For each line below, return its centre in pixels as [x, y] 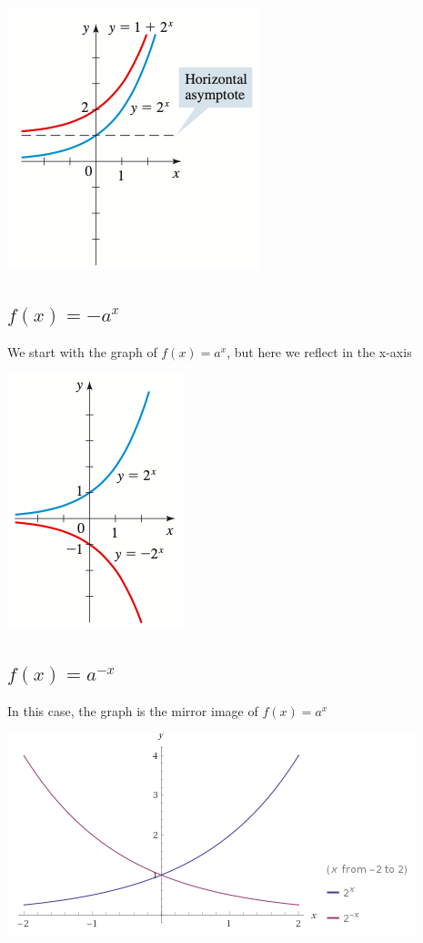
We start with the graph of [82, 351]
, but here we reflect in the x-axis [319, 351]
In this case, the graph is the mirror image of [133, 711]
